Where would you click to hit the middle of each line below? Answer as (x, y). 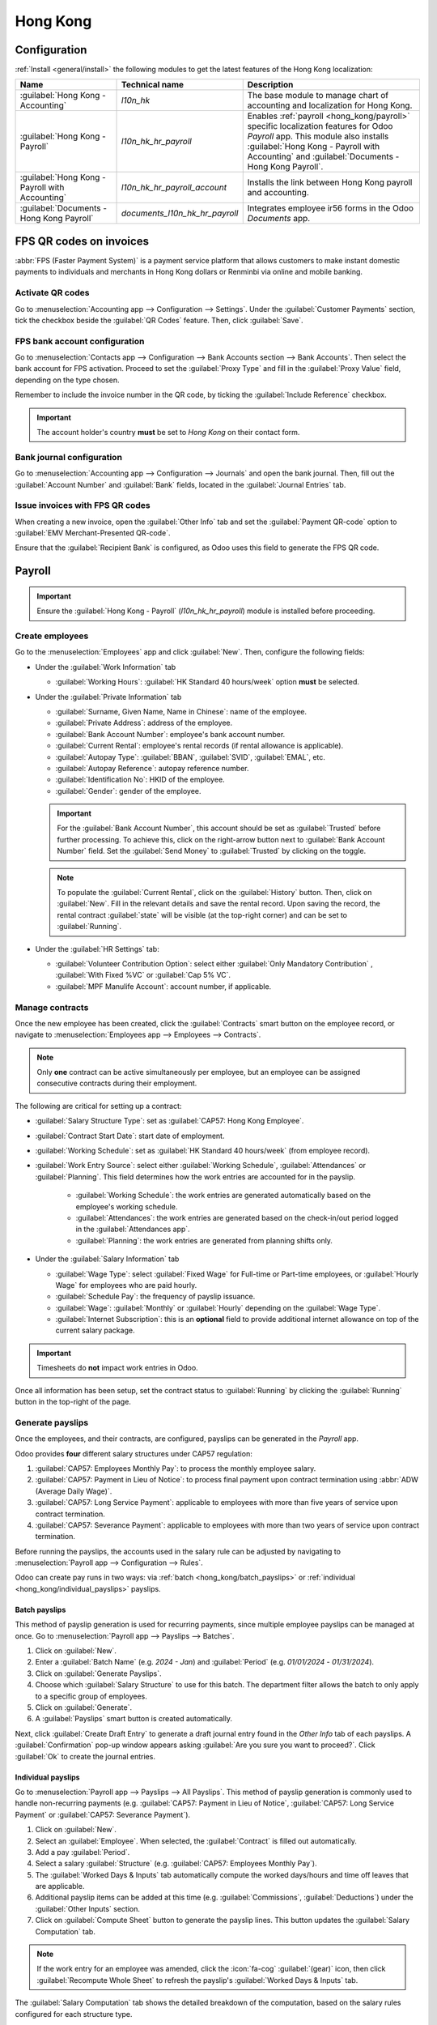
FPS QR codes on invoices (82, 241)
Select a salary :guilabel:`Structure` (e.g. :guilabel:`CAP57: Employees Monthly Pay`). (176, 1864)
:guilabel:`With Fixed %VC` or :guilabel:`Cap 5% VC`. (143, 975)
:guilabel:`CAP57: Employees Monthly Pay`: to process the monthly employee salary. (176, 1468)
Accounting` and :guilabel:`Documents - (323, 156)
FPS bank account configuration (80, 341)
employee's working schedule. (127, 1206)
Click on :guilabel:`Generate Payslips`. (98, 1673)
